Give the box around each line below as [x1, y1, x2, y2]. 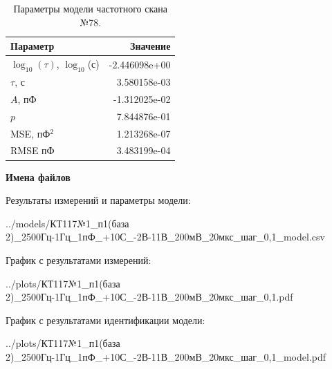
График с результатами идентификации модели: [6, 312, 205, 327]
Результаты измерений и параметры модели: [6, 193, 191, 207]
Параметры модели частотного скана [13, 1, 167, 15]
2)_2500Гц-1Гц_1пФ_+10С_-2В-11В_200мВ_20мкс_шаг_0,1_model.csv [6, 229, 325, 244]
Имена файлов [6, 169, 71, 184]
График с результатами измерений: [6, 252, 151, 267]
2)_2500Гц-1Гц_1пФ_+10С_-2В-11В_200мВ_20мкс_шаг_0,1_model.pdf [6, 349, 326, 363]
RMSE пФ [10, 143, 55, 158]
